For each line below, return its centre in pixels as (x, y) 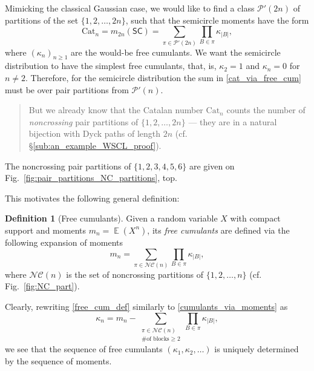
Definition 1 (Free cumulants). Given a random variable (111, 218)
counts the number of (266, 110)
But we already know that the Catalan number (116, 110)
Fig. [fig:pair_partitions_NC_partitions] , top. (91, 178)
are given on (212, 166)
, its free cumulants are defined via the (218, 230)
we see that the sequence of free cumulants (84, 349)
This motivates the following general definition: (92, 198)
